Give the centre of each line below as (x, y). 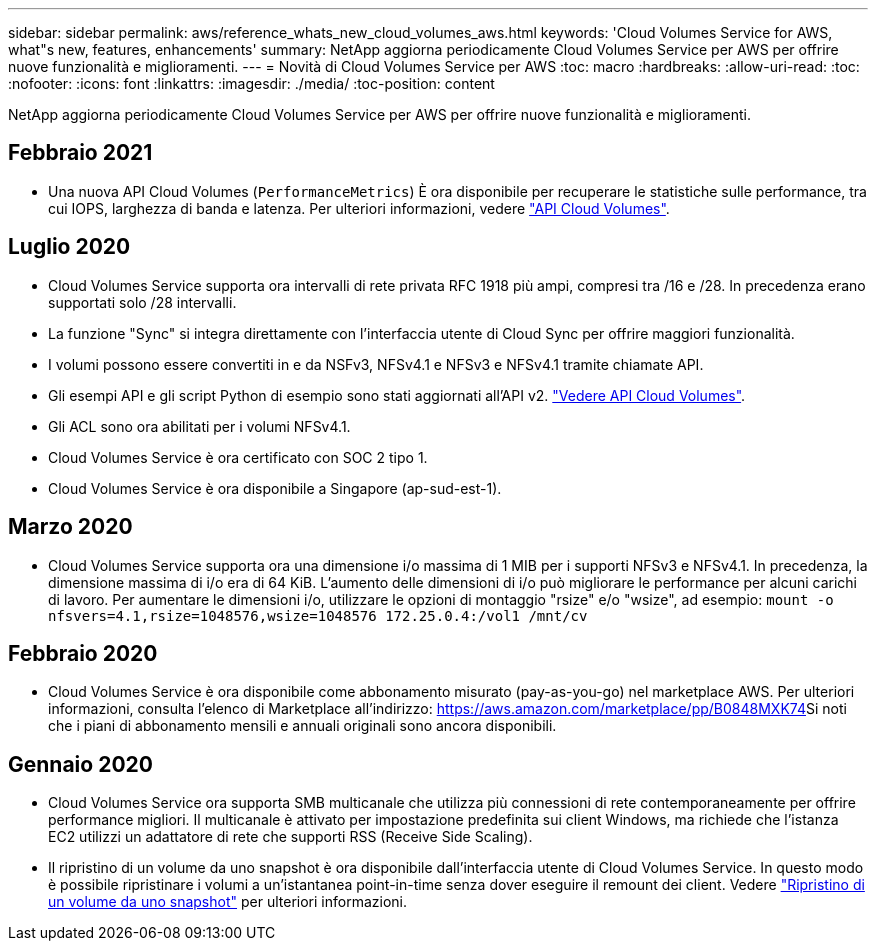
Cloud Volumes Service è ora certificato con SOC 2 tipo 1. (238, 457)
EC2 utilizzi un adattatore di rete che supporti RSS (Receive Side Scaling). (290, 837)
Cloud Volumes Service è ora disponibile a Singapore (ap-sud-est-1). (275, 488)
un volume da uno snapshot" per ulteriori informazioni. (227, 902)
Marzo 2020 (70, 527)
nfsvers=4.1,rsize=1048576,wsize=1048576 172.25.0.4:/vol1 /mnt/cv (318, 615)
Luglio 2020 (69, 247)
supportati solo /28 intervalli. (142, 302)
